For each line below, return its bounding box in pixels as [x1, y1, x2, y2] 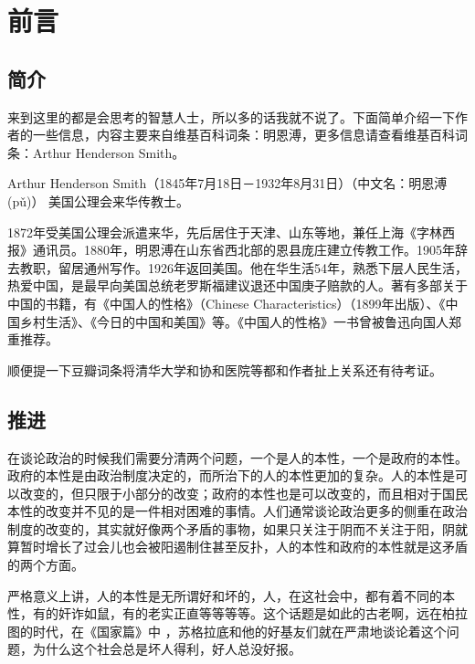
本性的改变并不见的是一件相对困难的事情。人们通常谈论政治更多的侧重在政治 [7, 501, 468, 521]
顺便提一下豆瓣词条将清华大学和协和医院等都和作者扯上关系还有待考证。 [7, 360, 442, 379]
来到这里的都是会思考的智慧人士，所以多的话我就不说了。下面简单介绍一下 [7, 107, 455, 126]
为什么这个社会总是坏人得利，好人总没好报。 [32, 639, 301, 659]
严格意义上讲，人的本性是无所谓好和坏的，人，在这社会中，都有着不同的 [7, 585, 442, 605]
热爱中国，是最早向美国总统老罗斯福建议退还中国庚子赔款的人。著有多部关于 [7, 276, 468, 295]
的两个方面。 [7, 555, 84, 574]
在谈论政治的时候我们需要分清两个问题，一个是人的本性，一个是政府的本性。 [7, 448, 468, 467]
